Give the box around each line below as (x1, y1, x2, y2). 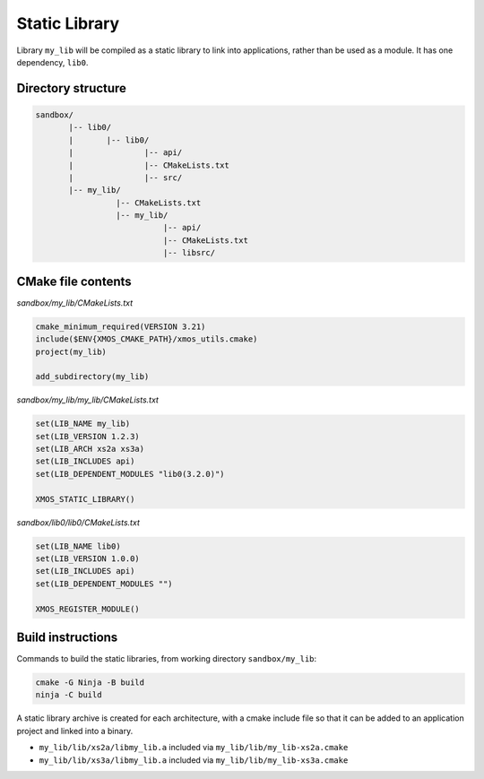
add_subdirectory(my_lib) (35, 372, 150, 382)
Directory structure (16, 81, 127, 96)
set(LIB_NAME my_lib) (35, 419, 131, 429)
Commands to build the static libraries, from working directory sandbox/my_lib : (16, 653, 317, 664)
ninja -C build (35, 690, 102, 700)
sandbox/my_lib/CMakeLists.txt (16, 297, 134, 308)
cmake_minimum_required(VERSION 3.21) (35, 321, 206, 332)
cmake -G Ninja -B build (35, 678, 145, 688)
